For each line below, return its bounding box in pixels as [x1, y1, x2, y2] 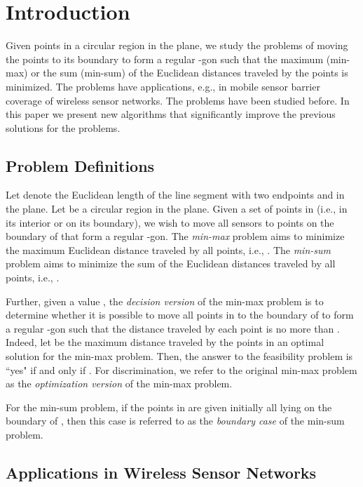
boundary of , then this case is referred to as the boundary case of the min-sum [6, 413, 345, 428]
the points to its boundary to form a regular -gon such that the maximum [6, 51, 324, 66]
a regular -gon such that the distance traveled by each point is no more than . [6, 321, 340, 335]
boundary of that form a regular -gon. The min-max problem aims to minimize [6, 229, 345, 243]
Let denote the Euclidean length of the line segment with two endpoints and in [6, 187, 345, 202]
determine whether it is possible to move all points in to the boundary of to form [6, 307, 354, 322]
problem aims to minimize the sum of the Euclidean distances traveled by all [6, 256, 336, 271]
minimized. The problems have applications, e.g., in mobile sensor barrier [6, 79, 320, 93]
